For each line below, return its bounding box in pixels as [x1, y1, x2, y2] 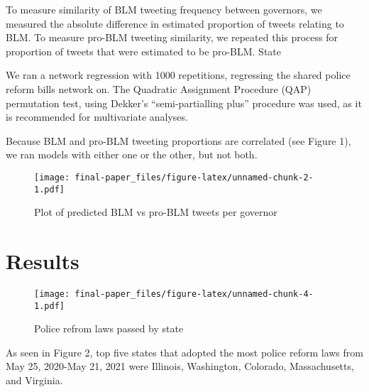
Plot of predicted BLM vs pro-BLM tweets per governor [34, 205, 277, 219]
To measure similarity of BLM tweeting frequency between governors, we [6, 2, 322, 16]
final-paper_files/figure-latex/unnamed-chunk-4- [75, 288, 314, 299]
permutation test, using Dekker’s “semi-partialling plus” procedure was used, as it [6, 95, 362, 110]
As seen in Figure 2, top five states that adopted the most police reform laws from [6, 344, 363, 359]
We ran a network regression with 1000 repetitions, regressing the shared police [6, 67, 351, 82]
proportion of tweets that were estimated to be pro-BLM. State [6, 43, 282, 58]
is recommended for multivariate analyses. [6, 109, 188, 124]
